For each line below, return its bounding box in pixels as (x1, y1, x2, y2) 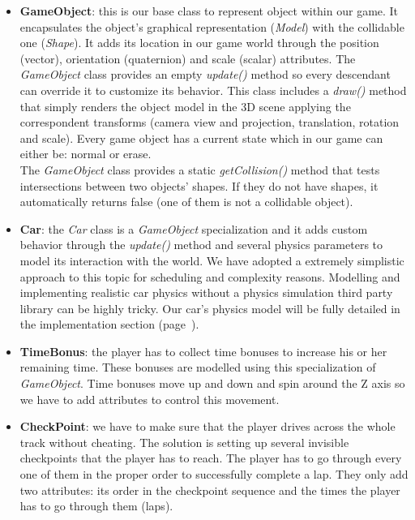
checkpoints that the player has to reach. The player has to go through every (19, 449, 402, 466)
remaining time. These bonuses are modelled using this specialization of (19, 359, 376, 376)
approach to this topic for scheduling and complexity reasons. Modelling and (19, 268, 400, 285)
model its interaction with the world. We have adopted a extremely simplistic (19, 251, 404, 269)
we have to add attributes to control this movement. (19, 390, 280, 407)
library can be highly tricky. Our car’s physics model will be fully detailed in (19, 299, 400, 316)
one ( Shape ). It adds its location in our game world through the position (19, 34, 379, 51)
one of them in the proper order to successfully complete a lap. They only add (19, 466, 409, 483)
